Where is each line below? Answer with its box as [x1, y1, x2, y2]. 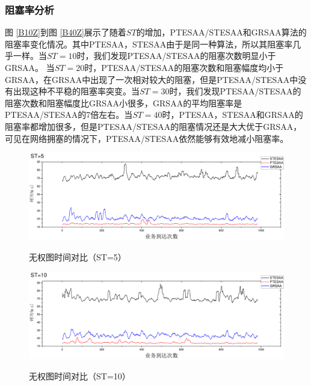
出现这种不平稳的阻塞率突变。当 [13, 85, 140, 97]
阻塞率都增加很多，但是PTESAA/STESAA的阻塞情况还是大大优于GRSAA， [5, 120, 302, 132]
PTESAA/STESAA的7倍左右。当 [5, 108, 133, 121]
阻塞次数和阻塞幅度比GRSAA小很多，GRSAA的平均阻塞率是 [5, 96, 242, 109]
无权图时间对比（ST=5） [29, 251, 126, 263]
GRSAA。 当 [5, 61, 55, 73]
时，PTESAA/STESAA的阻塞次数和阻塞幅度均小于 [84, 61, 284, 73]
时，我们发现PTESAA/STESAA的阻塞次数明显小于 [76, 49, 276, 62]
